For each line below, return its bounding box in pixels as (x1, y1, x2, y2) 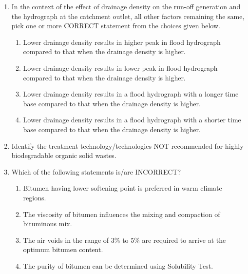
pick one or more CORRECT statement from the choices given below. (11, 20, 220, 31)
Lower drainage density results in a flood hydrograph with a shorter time (23, 115, 241, 125)
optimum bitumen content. (23, 244, 103, 254)
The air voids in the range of (23, 235, 109, 245)
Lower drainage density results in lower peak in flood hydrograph (23, 62, 218, 73)
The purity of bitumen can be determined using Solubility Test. (23, 260, 213, 271)
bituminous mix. (23, 218, 72, 229)
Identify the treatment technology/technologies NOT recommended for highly (11, 140, 244, 151)
